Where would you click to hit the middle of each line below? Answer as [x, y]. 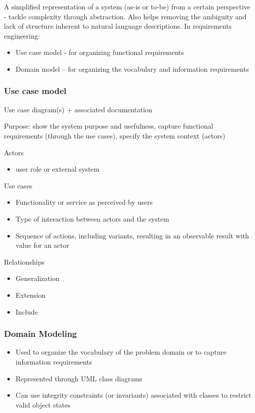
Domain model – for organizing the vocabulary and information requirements [132, 69]
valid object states [43, 404]
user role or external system [57, 169]
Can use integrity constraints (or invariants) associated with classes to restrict [133, 395]
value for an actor [42, 245]
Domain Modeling [40, 334]
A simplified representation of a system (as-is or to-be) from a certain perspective [127, 6]
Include [27, 311]
